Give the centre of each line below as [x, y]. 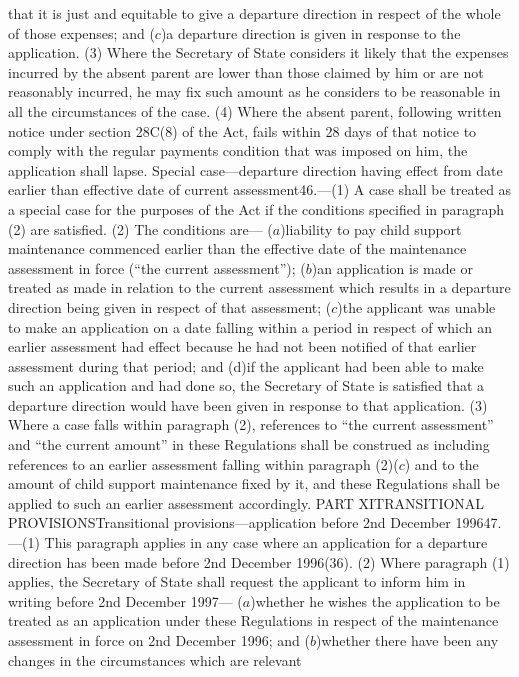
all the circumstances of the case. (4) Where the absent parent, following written [255, 110]
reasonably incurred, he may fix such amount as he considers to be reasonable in [254, 91]
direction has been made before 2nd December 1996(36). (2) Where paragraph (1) [259, 561]
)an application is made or [392, 267]
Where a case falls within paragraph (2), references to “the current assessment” [251, 424]
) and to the [441, 463]
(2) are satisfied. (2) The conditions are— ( [140, 228]
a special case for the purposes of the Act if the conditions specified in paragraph [256, 208]
